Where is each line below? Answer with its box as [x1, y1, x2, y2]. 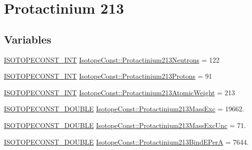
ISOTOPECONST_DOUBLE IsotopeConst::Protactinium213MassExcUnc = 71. [4, 120, 246, 130]
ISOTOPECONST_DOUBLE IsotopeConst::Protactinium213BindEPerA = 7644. [4, 136, 249, 147]
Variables [4, 31, 52, 46]
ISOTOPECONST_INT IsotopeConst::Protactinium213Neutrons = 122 [4, 54, 220, 64]
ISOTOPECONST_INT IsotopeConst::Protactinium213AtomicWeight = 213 [4, 87, 235, 97]
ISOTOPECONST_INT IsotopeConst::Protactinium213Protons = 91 [4, 71, 212, 81]
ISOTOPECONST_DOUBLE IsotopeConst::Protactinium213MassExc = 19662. [4, 104, 244, 114]
